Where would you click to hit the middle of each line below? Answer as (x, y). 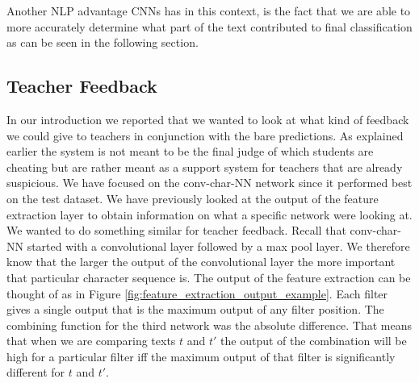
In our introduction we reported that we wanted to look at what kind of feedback (208, 119)
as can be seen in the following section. (103, 42)
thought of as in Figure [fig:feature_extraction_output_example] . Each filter (197, 293)
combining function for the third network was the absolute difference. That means (209, 325)
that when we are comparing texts (91, 341)
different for (36, 372)
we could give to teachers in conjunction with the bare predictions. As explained (205, 135)
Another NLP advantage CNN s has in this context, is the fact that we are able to (209, 10)
